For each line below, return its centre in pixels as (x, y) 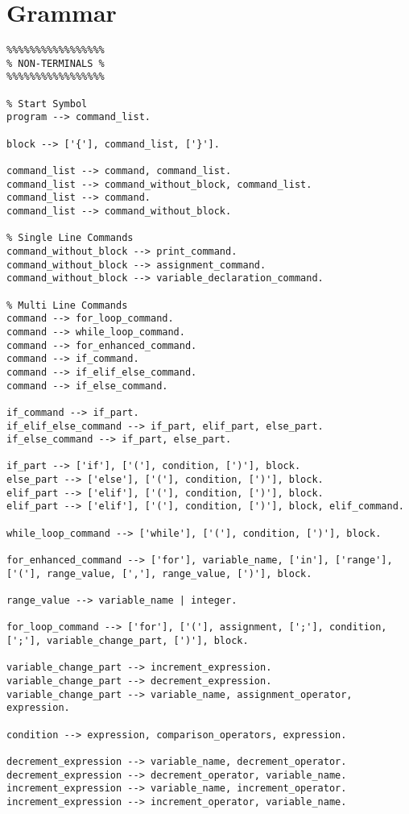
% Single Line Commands (70, 238)
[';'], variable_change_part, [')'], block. (128, 641)
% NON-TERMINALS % (56, 63)
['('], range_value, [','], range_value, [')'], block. (159, 573)
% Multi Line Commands (67, 305)
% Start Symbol (47, 104)
